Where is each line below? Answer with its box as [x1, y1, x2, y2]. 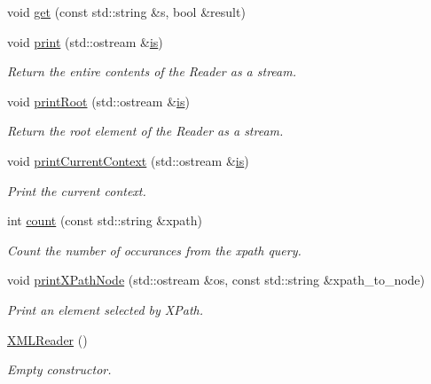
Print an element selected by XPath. [7, 300, 204, 318]
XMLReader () [7, 330, 88, 349]
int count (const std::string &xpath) [7, 211, 203, 230]
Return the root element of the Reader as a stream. [7, 121, 284, 140]
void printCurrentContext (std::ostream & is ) [7, 151, 249, 169]
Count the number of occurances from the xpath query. [7, 240, 302, 259]
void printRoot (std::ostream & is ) [7, 91, 190, 110]
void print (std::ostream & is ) [7, 32, 163, 51]
